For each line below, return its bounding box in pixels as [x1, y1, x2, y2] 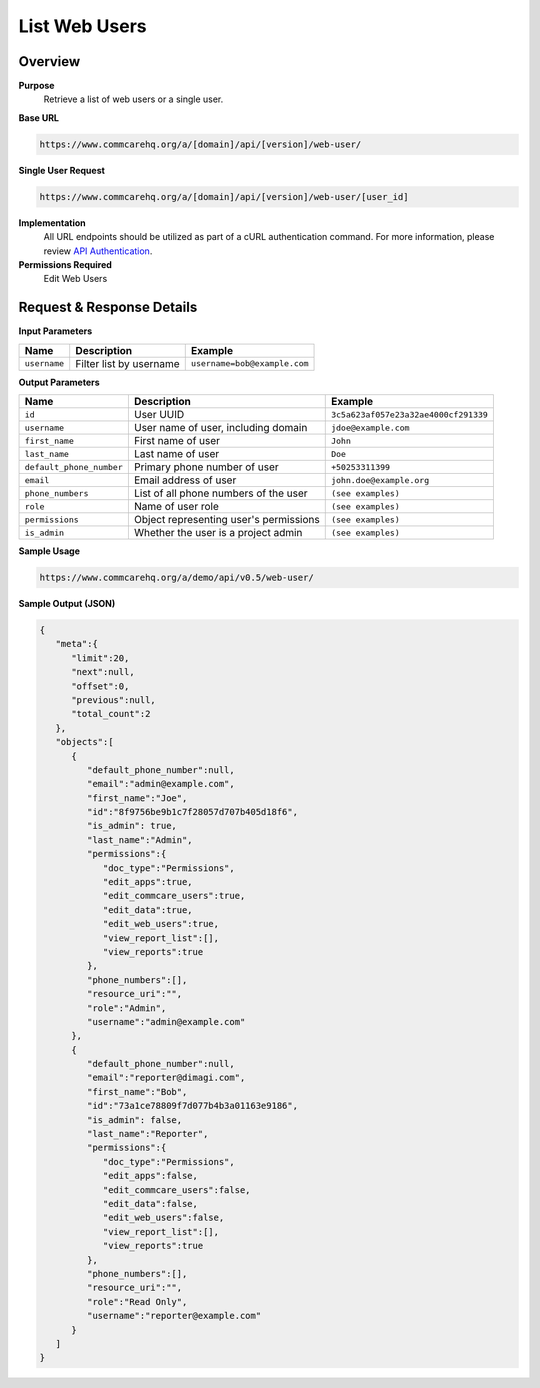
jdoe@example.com [330, 422, 410, 433]
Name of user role [133, 500, 219, 514]
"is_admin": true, [86, 820, 177, 832]
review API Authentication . [43, 245, 153, 257]
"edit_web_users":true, [102, 918, 220, 930]
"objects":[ [55, 736, 114, 748]
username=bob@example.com [190, 358, 309, 369]
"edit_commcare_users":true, [102, 890, 246, 902]
